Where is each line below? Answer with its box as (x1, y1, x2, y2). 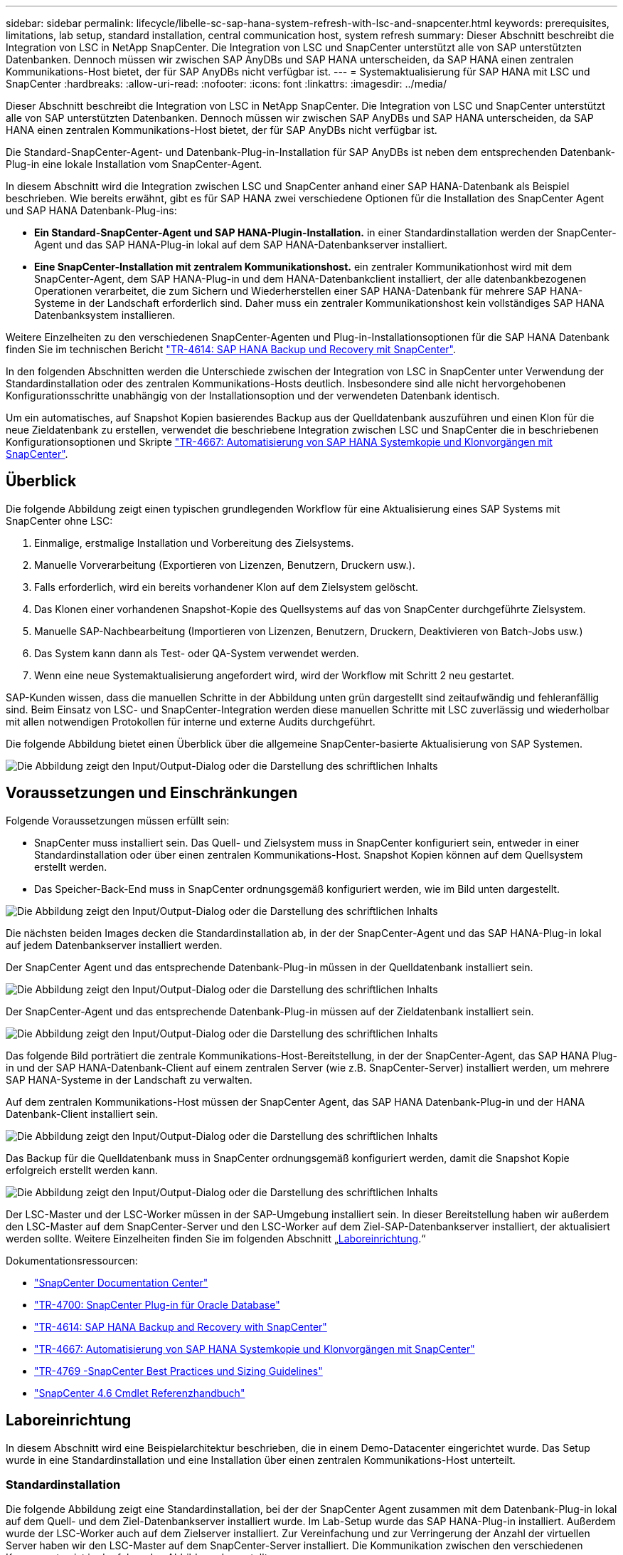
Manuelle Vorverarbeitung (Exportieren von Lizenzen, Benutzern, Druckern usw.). (34, 558, 415, 571)
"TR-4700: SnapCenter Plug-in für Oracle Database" (34, 1298, 280, 1311)
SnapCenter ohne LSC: (6, 514, 113, 527)
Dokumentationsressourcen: (6, 1254, 138, 1267)
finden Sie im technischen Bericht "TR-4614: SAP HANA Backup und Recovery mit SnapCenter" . (6, 343, 457, 355)
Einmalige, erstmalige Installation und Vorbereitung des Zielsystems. (34, 536, 354, 549)
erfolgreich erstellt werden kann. (6, 1163, 158, 1176)
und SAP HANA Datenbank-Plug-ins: (6, 204, 177, 216)
